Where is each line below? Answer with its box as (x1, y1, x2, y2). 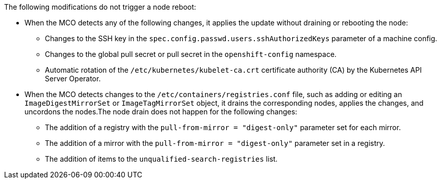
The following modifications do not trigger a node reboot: (4, 3, 196, 11)
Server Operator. (45, 74, 101, 83)
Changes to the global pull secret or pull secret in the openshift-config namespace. (45, 50, 337, 58)
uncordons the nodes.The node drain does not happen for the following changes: (24, 107, 297, 116)
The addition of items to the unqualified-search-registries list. (45, 155, 278, 163)
